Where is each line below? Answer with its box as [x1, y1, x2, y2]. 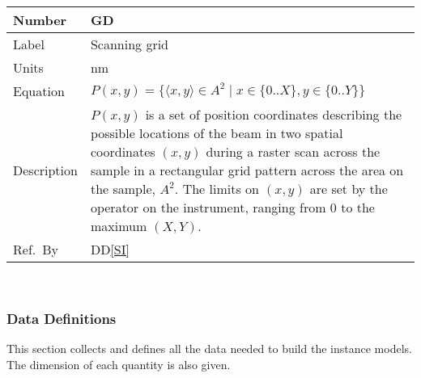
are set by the [309, 178, 388, 198]
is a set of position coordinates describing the [145, 104, 402, 124]
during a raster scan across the [206, 141, 381, 161]
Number [13, 10, 67, 29]
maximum [90, 216, 147, 235]
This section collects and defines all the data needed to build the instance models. [6, 340, 412, 357]
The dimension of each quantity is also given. [6, 356, 231, 372]
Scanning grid [90, 34, 169, 53]
